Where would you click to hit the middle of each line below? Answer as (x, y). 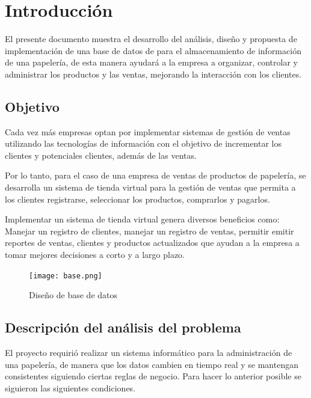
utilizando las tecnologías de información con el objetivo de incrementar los (143, 143)
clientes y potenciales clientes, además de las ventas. (101, 155)
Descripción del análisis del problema (123, 327)
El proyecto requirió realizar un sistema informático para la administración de (149, 353)
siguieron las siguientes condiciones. (70, 387)
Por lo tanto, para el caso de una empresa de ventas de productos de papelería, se (155, 175)
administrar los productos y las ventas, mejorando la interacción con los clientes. (153, 74)
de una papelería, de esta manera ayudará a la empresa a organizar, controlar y (151, 62)
